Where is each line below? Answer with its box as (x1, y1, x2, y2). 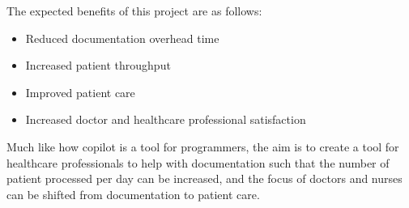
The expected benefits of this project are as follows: (6, 2, 262, 19)
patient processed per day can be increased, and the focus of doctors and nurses (6, 170, 403, 187)
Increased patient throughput (25, 57, 171, 74)
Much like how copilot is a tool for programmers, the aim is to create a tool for (6, 138, 399, 155)
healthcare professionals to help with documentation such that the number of (6, 154, 390, 171)
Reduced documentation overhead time (25, 29, 219, 46)
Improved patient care (25, 83, 135, 100)
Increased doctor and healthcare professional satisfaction (25, 111, 306, 128)
